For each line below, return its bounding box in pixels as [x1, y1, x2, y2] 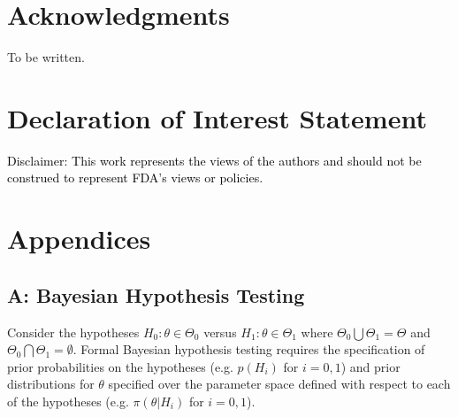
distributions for [7, 375, 95, 393]
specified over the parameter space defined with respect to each [108, 375, 451, 393]
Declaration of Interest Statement [7, 99, 427, 135]
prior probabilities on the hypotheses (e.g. [7, 357, 233, 375]
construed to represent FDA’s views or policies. [7, 168, 263, 187]
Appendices [7, 220, 151, 257]
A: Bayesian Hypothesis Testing [7, 281, 305, 308]
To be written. [7, 48, 85, 66]
